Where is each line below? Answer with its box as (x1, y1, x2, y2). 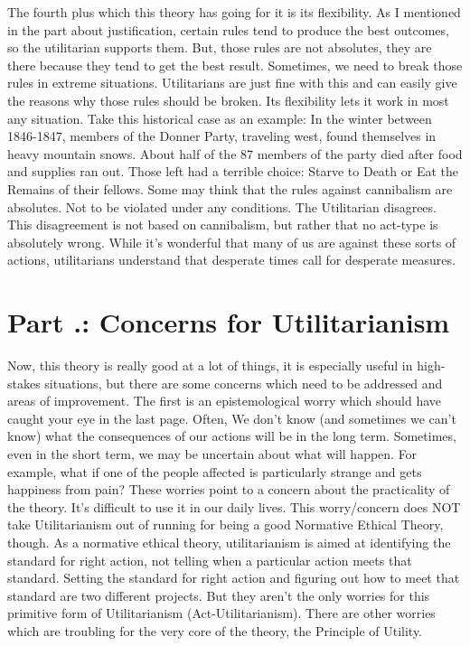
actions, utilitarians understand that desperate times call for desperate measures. (7, 250, 456, 269)
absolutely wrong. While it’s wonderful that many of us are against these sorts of (7, 232, 456, 251)
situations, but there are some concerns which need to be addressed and (44, 373, 443, 392)
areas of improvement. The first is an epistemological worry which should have (7, 391, 442, 410)
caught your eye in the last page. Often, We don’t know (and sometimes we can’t (7, 408, 456, 427)
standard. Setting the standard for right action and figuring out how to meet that (7, 568, 460, 587)
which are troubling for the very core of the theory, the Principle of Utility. (7, 621, 423, 640)
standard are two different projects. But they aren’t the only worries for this (7, 585, 430, 604)
